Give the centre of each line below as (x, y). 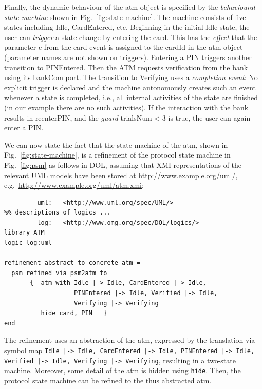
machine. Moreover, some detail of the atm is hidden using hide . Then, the (123, 370)
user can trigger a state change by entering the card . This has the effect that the (131, 37)
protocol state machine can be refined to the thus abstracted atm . (108, 380)
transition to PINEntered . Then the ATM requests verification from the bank (126, 67)
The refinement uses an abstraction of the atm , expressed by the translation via (130, 340)
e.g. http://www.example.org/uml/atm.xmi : (74, 185)
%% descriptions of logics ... (58, 213)
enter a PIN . (24, 128)
